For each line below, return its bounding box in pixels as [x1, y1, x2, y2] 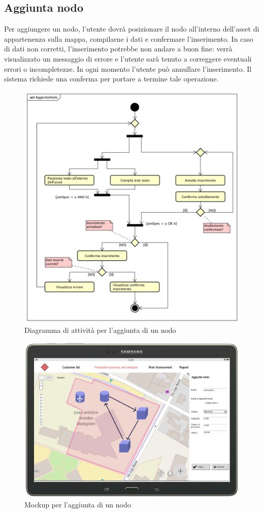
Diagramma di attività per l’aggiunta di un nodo [24, 325, 176, 335]
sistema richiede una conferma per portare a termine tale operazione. [4, 73, 219, 84]
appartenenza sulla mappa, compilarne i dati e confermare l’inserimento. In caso [4, 33, 253, 44]
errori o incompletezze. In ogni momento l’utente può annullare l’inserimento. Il [4, 63, 252, 74]
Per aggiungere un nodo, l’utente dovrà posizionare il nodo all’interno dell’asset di [4, 23, 259, 34]
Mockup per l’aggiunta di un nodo [24, 499, 131, 509]
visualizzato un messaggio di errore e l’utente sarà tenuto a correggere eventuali [4, 53, 252, 64]
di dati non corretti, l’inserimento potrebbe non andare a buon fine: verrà [4, 43, 233, 54]
